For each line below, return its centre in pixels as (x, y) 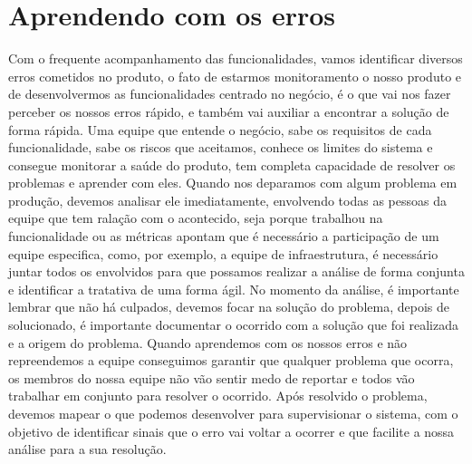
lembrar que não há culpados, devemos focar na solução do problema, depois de (229, 307)
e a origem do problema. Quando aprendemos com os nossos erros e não (208, 342)
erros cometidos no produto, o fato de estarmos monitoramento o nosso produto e (235, 76)
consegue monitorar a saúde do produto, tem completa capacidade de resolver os (232, 164)
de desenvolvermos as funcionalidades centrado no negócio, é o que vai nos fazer (230, 94)
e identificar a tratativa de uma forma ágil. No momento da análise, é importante (234, 289)
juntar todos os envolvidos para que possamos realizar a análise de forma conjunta (236, 271)
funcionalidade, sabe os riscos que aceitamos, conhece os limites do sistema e (221, 147)
